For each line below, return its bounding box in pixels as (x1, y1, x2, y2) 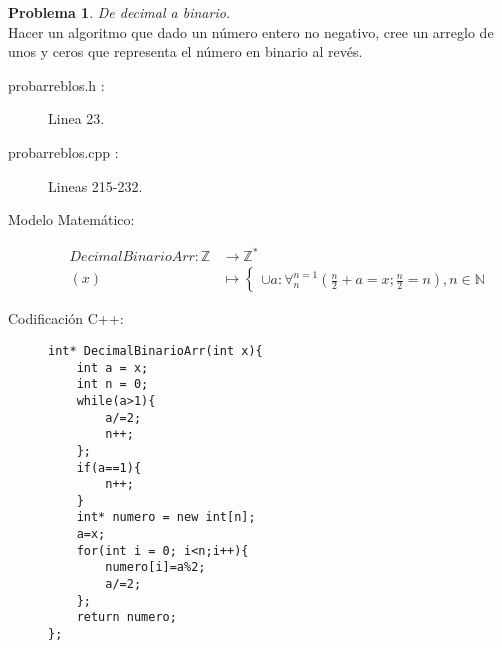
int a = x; (76, 360, 149, 375)
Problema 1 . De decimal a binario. (8, 2, 231, 22)
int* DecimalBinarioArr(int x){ (48, 343, 263, 358)
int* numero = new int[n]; (76, 510, 256, 525)
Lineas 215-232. (48, 175, 143, 196)
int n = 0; (76, 377, 149, 392)
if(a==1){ (76, 460, 142, 475)
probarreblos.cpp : (8, 141, 119, 162)
